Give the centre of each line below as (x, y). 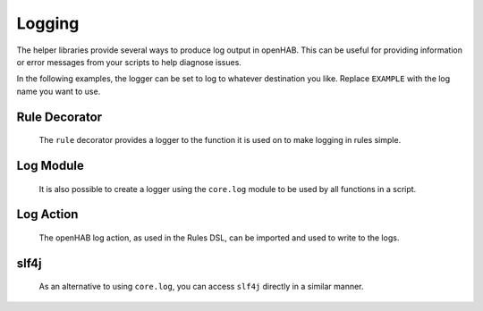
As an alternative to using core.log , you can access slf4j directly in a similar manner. (201, 287)
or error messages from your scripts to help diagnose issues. (129, 62)
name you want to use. (59, 91)
